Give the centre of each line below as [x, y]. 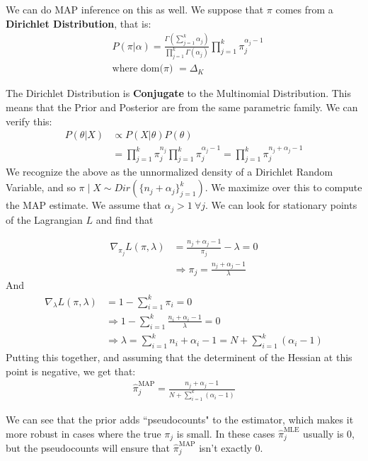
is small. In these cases [226, 433]
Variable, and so [41, 187]
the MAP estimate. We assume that [84, 205]
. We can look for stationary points [281, 205]
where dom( [138, 69]
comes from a [304, 9]
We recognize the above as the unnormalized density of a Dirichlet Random [169, 172]
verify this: [29, 121]
